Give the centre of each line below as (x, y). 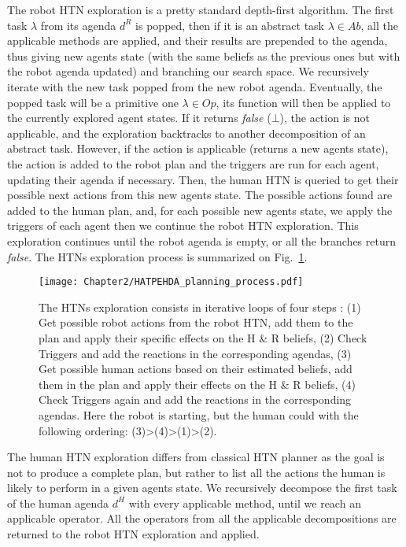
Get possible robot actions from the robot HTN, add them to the (196, 322)
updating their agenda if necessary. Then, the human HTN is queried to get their (203, 179)
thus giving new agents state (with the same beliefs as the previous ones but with (204, 55)
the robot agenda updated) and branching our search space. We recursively (188, 71)
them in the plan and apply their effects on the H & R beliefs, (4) (197, 384)
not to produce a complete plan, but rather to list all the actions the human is (196, 472)
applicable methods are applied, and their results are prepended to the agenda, (197, 41)
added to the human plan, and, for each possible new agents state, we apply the (200, 210)
